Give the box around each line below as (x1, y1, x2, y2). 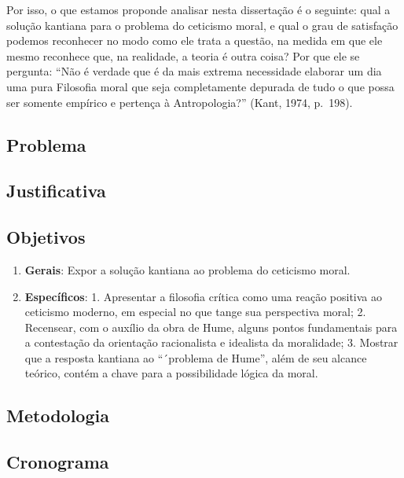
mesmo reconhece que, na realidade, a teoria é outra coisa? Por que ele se (6, 47, 360, 64)
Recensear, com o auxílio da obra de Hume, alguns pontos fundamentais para (24, 318, 398, 335)
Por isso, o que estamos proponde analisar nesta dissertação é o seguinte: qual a (6, 2, 391, 17)
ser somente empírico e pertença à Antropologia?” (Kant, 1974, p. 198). (6, 94, 353, 110)
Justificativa (6, 178, 106, 203)
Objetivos (6, 225, 86, 249)
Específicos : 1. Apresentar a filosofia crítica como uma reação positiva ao (24, 288, 382, 304)
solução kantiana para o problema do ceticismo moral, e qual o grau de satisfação (6, 17, 398, 33)
